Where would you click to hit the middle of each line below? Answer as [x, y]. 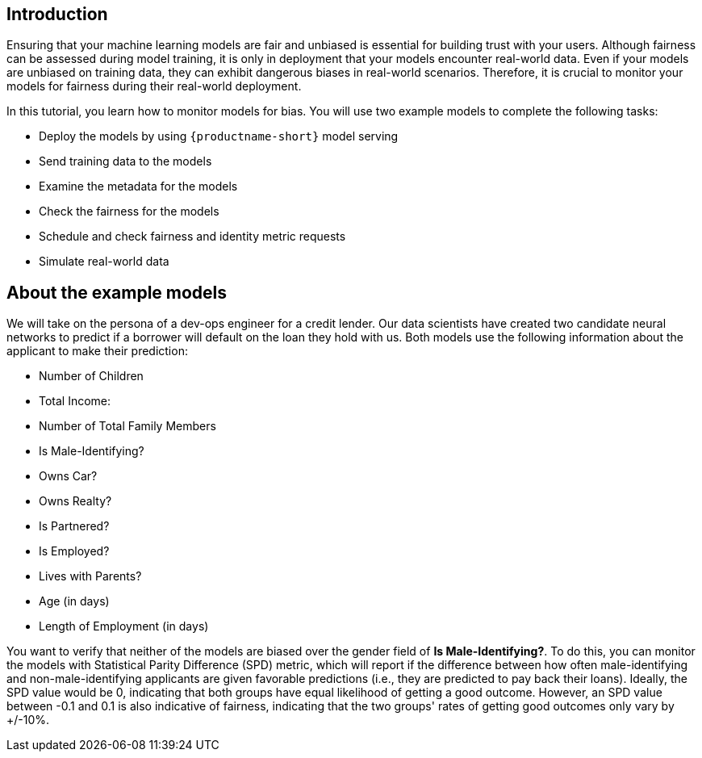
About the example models [117, 292]
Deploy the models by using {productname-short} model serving [219, 136]
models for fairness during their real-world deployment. [154, 86]
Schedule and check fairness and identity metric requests [192, 237]
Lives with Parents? [90, 576]
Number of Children [91, 376]
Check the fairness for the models [129, 211]
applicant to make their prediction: [97, 351]
